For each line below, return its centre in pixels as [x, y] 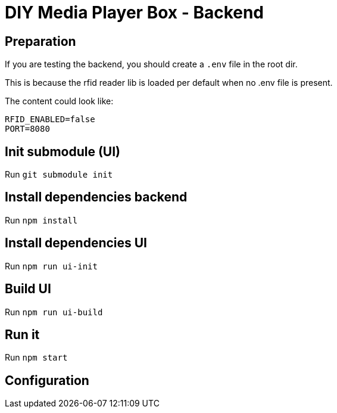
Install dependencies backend [96, 197]
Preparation [40, 41]
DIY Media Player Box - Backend [135, 13]
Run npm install [41, 220]
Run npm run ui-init [51, 266]
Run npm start [36, 358]
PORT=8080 [27, 129]
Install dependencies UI [76, 243]
